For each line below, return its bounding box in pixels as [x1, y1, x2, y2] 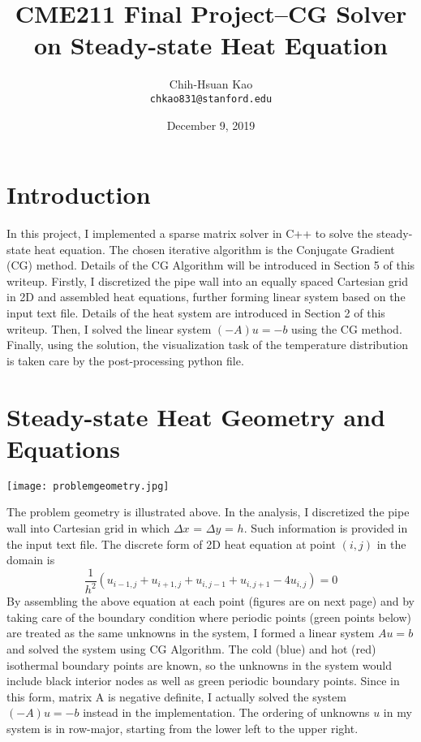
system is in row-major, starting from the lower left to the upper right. [6, 719, 359, 736]
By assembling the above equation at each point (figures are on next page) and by [6, 593, 415, 610]
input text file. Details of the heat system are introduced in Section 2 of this [6, 304, 385, 321]
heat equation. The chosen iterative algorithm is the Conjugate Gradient [34, 240, 395, 257]
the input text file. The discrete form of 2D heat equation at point [6, 535, 336, 552]
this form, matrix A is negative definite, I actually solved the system [6, 688, 346, 705]
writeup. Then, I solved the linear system [6, 320, 212, 337]
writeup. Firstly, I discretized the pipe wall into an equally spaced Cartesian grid [6, 272, 408, 289]
